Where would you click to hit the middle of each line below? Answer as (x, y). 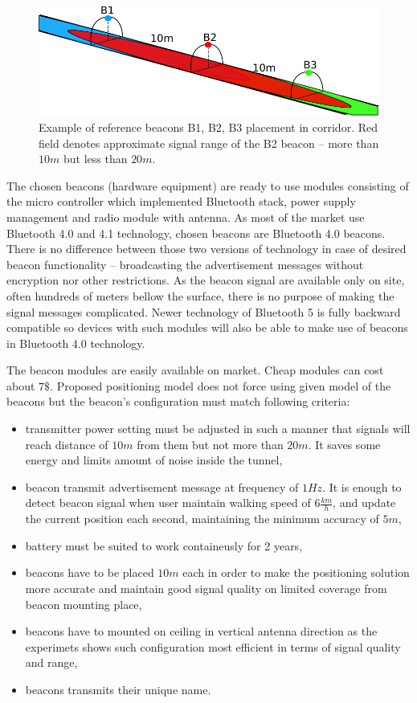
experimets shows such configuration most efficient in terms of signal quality (213, 646)
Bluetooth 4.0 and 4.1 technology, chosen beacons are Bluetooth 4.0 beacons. (196, 233)
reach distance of (67, 444)
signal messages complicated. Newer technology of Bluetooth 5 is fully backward (204, 311)
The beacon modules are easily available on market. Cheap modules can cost (195, 370)
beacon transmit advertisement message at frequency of (162, 486)
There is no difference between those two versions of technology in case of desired (206, 249)
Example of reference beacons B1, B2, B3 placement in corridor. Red (208, 127)
